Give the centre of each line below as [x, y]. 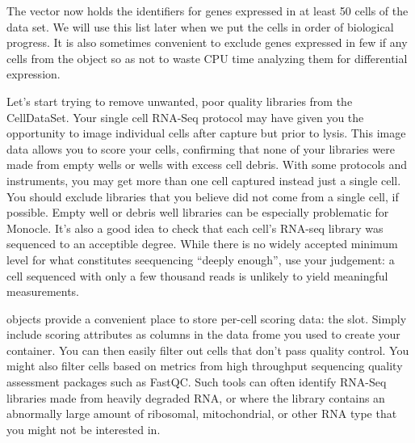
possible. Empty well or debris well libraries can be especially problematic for [198, 212]
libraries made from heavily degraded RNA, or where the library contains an [196, 397]
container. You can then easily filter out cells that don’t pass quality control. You [208, 350]
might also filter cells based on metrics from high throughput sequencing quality [205, 366]
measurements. [43, 291]
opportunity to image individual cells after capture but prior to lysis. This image [206, 133]
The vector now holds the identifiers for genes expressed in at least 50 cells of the [207, 11]
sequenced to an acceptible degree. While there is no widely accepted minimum [202, 244]
